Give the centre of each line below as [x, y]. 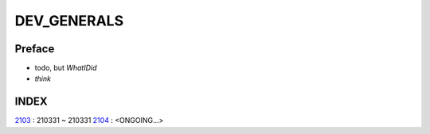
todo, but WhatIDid [66, 68]
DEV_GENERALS [69, 21]
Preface [35, 49]
